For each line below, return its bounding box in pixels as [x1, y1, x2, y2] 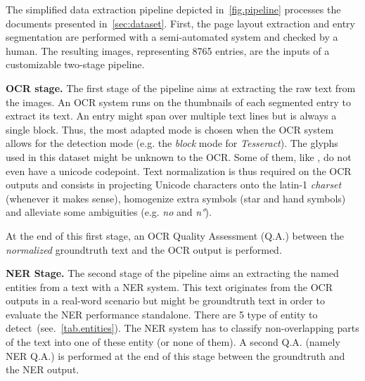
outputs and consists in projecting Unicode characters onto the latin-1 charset [6, 177, 342, 192]
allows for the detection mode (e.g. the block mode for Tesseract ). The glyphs [6, 136, 338, 150]
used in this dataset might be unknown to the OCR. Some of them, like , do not [6, 149, 352, 164]
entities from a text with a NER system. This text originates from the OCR [6, 279, 333, 294]
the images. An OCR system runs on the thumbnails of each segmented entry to [6, 94, 352, 109]
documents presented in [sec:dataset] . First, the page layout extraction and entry [6, 15, 355, 30]
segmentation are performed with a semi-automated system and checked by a [6, 30, 338, 44]
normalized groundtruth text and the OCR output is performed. [6, 242, 282, 257]
